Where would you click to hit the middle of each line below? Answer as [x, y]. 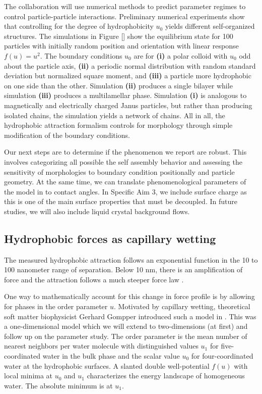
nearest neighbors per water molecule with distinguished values [101, 346]
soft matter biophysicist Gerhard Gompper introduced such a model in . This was [130, 316]
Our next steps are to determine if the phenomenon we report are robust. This [125, 152]
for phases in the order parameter [56, 306]
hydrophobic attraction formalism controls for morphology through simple [118, 125]
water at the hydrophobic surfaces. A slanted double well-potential [107, 365]
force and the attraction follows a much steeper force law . [94, 279]
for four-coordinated [222, 356]
